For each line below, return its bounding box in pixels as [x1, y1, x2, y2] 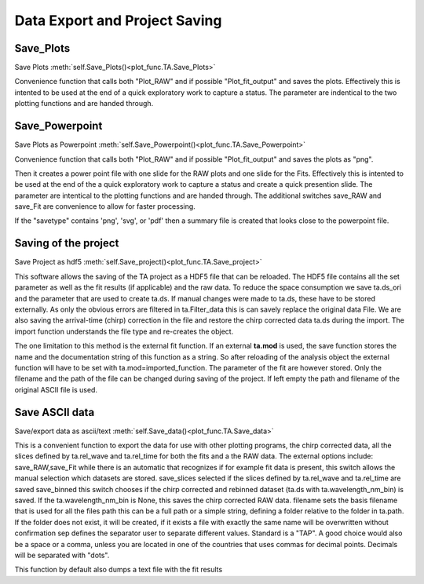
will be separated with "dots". [14, 550, 110, 560]
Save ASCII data [14, 405, 95, 419]
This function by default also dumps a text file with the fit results [14, 565, 223, 575]
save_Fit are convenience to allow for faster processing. [14, 202, 196, 211]
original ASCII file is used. [14, 385, 98, 394]
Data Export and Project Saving [14, 12, 222, 29]
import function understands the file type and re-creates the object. [14, 327, 234, 336]
